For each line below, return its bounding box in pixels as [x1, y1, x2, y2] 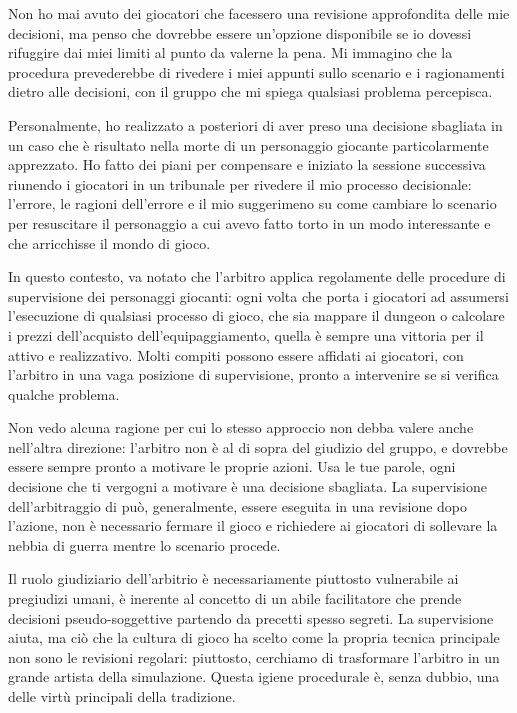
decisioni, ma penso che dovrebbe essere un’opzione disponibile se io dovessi [8, 22, 472, 43]
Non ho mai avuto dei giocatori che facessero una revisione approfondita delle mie [8, 3, 510, 23]
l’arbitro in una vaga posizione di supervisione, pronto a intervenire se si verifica [8, 364, 499, 385]
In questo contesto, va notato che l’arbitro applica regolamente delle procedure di [8, 266, 506, 287]
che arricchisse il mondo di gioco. [8, 232, 211, 253]
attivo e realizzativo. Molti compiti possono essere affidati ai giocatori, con [8, 344, 464, 365]
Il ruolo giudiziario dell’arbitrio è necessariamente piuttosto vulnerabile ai [8, 568, 459, 589]
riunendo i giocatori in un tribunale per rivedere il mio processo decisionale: [8, 173, 472, 194]
